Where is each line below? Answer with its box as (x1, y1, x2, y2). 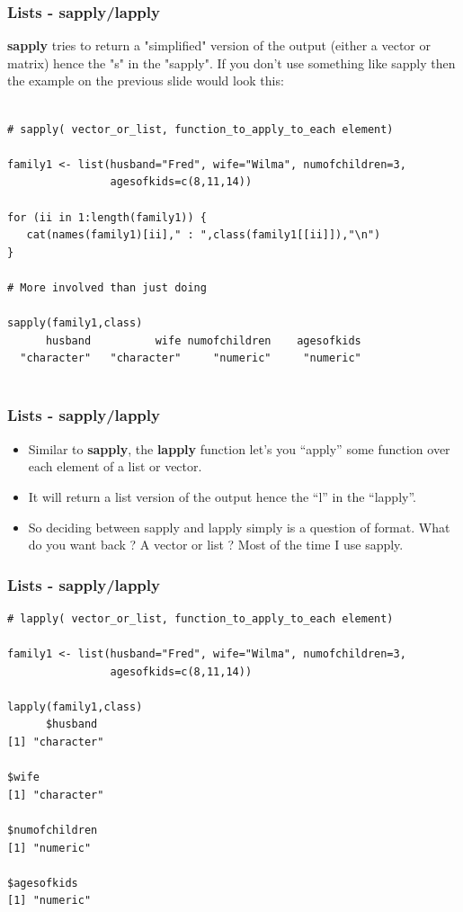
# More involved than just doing (7, 281, 207, 294)
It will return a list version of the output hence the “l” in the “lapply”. (28, 487, 416, 505)
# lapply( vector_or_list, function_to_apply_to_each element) (7, 612, 394, 625)
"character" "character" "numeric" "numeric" (20, 352, 361, 365)
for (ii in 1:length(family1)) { (7, 210, 207, 224)
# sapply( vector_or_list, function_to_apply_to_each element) (7, 122, 394, 136)
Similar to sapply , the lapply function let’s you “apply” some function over (28, 439, 450, 458)
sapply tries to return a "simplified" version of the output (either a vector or (7, 36, 431, 55)
